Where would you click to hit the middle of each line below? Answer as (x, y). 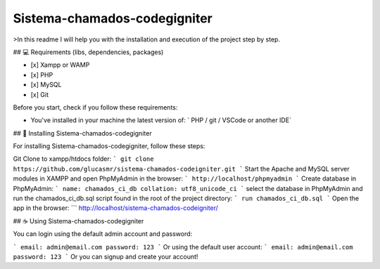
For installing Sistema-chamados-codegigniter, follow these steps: (109, 146)
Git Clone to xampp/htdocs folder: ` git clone (83, 159)
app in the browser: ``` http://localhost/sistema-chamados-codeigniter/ (115, 208)
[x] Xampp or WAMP (60, 65)
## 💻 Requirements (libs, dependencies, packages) (88, 52)
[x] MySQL (46, 85)
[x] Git (40, 94)
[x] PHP (42, 74)
